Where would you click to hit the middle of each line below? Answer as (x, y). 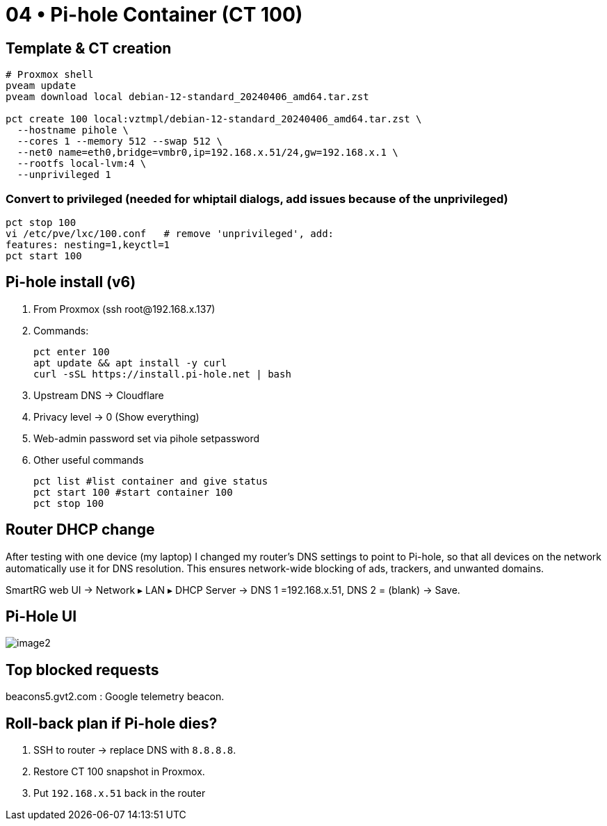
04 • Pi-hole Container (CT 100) (154, 15)
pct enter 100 (72, 351)
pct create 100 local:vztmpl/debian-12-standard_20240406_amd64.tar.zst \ (214, 119)
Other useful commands (89, 460)
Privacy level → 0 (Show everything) (116, 416)
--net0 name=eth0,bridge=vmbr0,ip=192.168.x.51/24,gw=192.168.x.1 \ (208, 153)
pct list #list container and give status (151, 481)
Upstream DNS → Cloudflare (99, 395)
